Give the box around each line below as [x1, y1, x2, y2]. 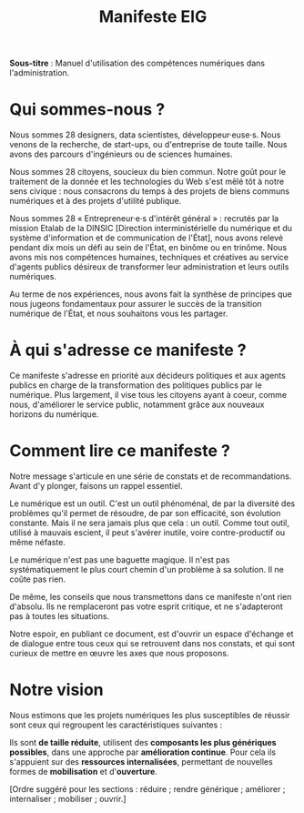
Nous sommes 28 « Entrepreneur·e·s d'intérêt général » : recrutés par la [9, 213, 279, 224]
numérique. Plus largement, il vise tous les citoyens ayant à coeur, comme [9, 390, 288, 401]
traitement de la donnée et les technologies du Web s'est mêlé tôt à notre [9, 176, 285, 188]
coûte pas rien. [9, 574, 66, 584]
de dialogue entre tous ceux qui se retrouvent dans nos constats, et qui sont [9, 638, 296, 648]
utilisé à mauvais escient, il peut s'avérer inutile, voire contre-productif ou [9, 527, 286, 538]
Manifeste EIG [98, 6, 208, 27]
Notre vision [9, 680, 105, 700]
